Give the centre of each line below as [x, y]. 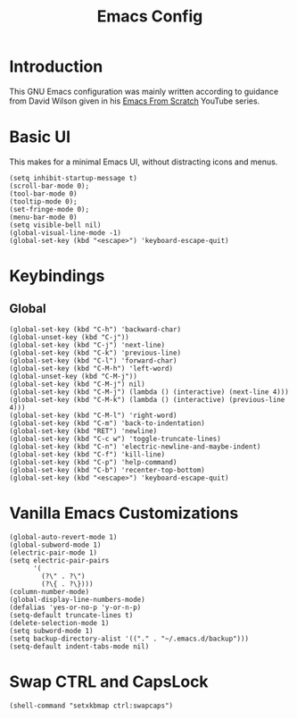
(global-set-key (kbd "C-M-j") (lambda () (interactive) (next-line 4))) [149, 392]
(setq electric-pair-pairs [59, 560]
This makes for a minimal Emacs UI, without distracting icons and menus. [144, 162]
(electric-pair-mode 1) [54, 552]
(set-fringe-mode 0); [49, 209]
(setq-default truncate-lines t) [71, 615]
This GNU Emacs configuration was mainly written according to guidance [144, 91]
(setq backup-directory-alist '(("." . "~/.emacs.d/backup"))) [129, 639]
